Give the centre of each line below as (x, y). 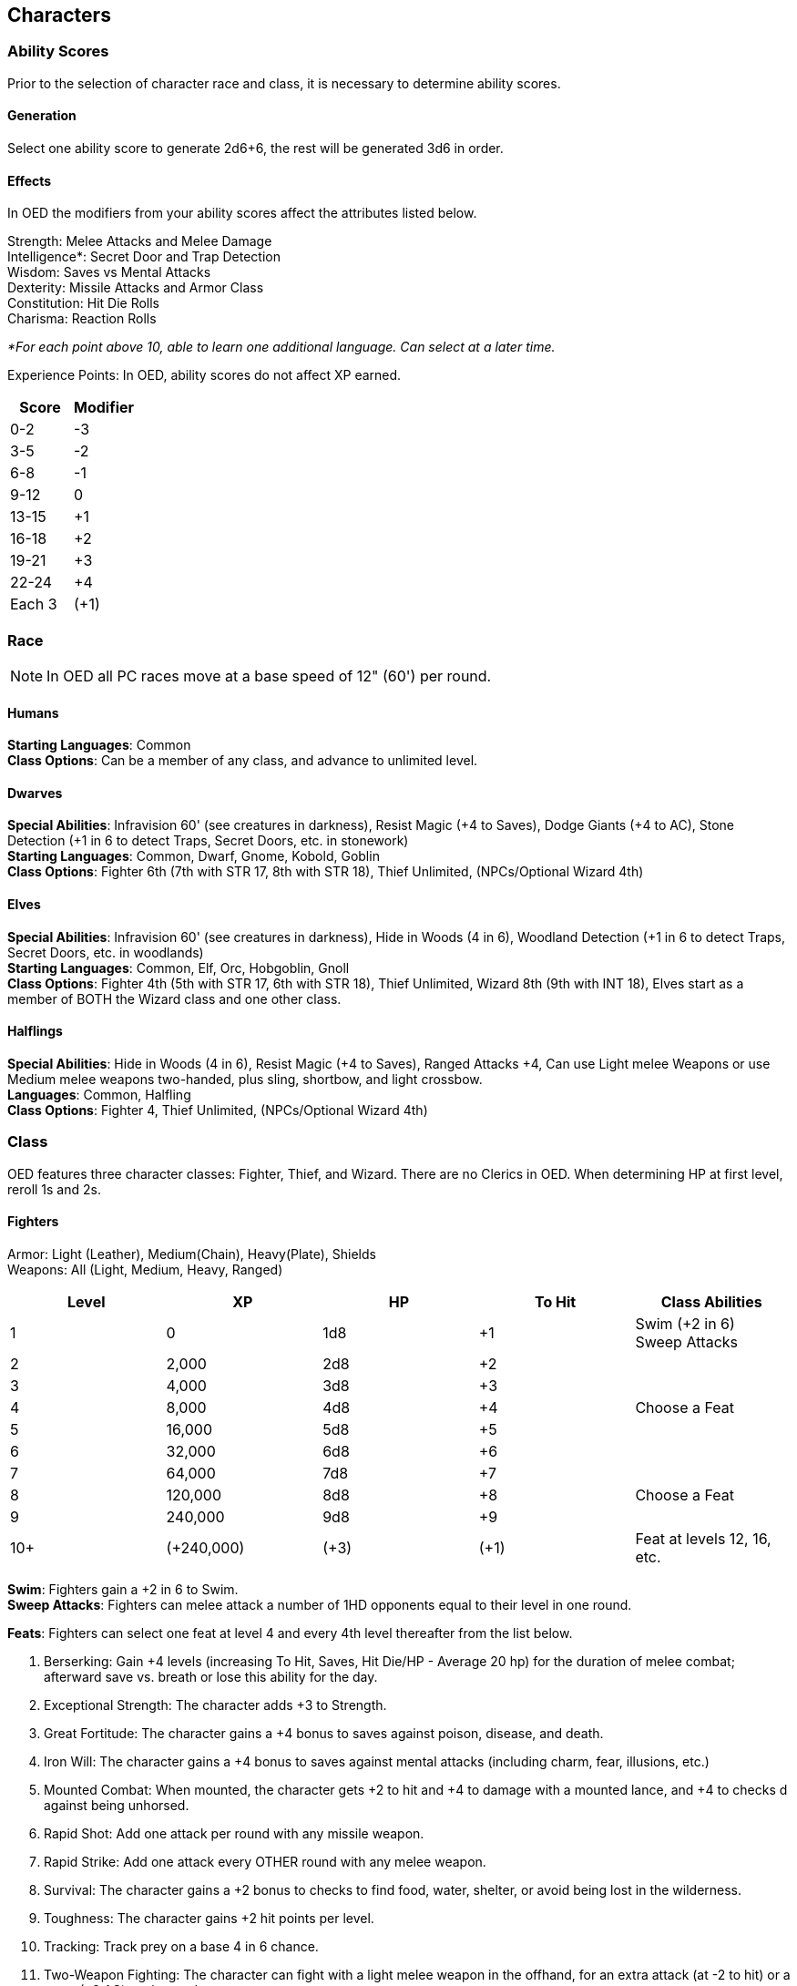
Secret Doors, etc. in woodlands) (106, 952)
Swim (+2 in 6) (685, 1323)
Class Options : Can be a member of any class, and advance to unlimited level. (243, 761)
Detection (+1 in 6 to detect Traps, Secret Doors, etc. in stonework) (208, 841)
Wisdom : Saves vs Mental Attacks (109, 272)
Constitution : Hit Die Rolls (83, 303)
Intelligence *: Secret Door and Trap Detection (144, 257)
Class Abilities (711, 1301)
